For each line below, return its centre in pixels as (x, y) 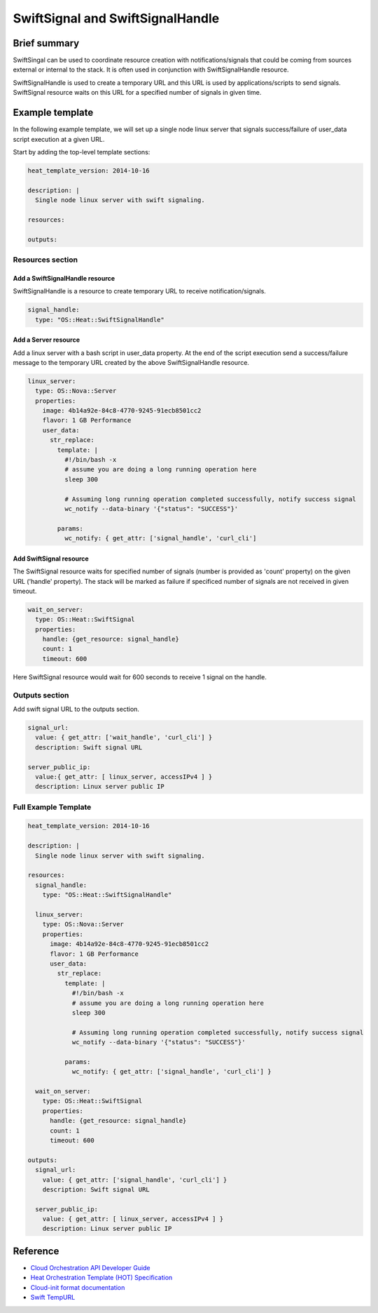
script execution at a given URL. (59, 139)
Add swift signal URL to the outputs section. (76, 709)
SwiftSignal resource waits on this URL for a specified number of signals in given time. (137, 93)
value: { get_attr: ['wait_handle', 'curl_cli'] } (124, 738)
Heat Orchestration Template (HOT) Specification (101, 1278)
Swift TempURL (53, 1298)
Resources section (45, 260)
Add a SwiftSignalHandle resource (64, 278)
